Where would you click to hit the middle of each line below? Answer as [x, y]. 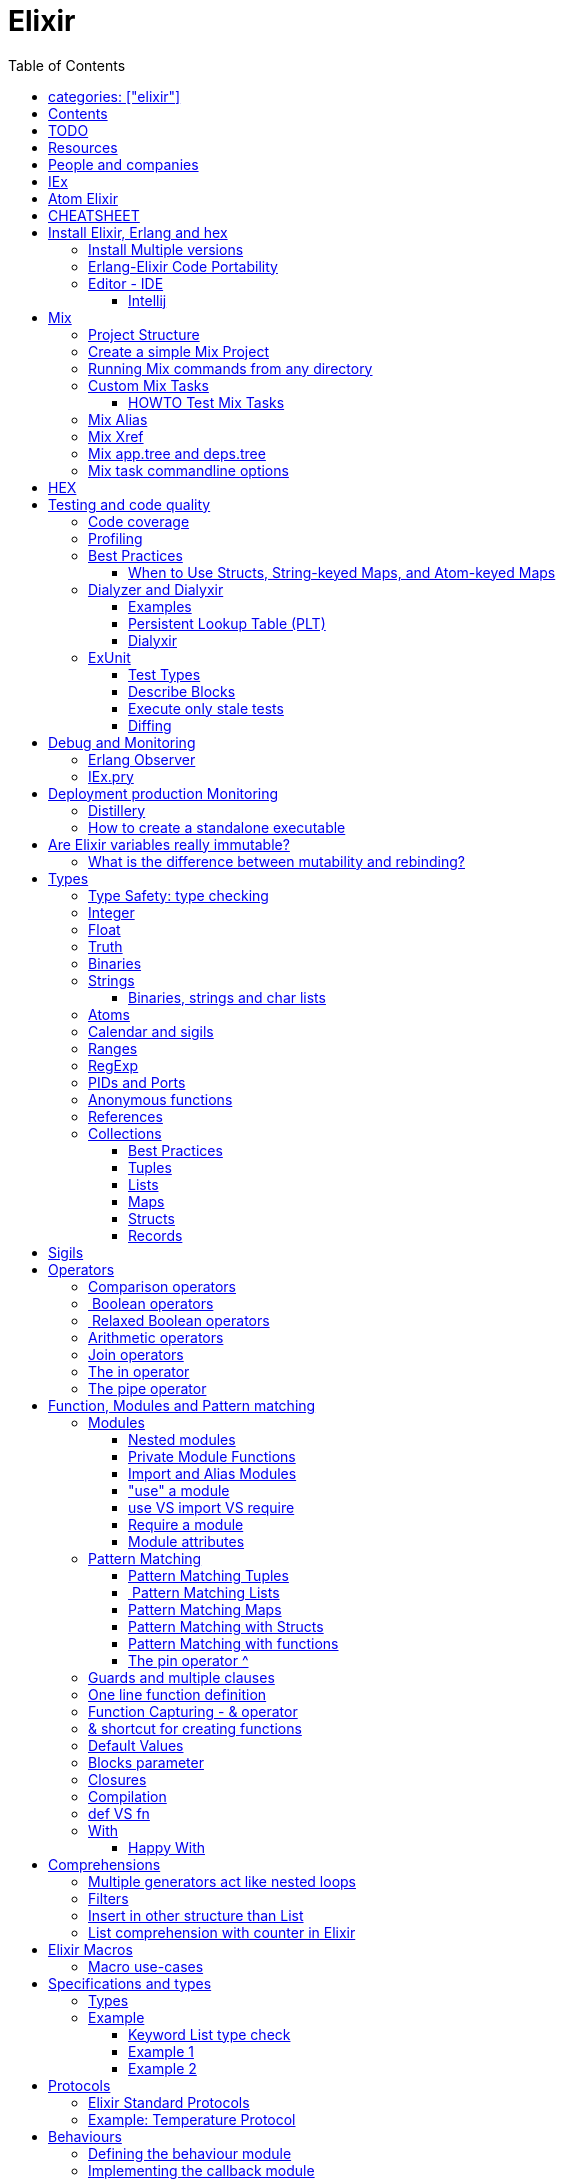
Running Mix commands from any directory [230, 368]
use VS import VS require [211, 1507]
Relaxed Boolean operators [180, 1320]
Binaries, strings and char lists [227, 997]
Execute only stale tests [206, 708]
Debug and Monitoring [122, 742]
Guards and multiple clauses [181, 1677]
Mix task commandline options [188, 470]
